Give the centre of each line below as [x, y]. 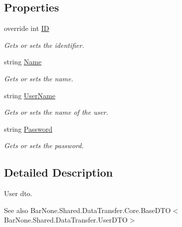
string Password [28, 128]
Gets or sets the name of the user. [56, 112]
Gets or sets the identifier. [44, 45]
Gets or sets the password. [44, 145]
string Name [23, 62]
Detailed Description [59, 172]
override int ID [27, 28]
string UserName [30, 95]
